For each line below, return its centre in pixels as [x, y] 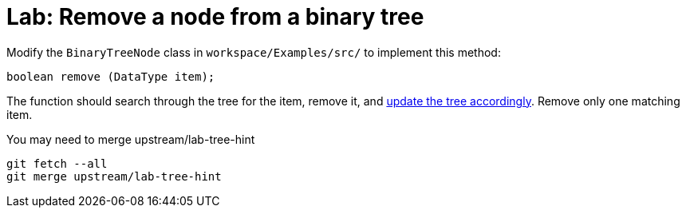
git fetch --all [57, 163]
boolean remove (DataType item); [111, 76]
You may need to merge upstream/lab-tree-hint [131, 139]
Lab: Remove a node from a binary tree [215, 17]
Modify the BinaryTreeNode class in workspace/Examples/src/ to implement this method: [254, 52]
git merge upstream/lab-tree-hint [114, 176]
